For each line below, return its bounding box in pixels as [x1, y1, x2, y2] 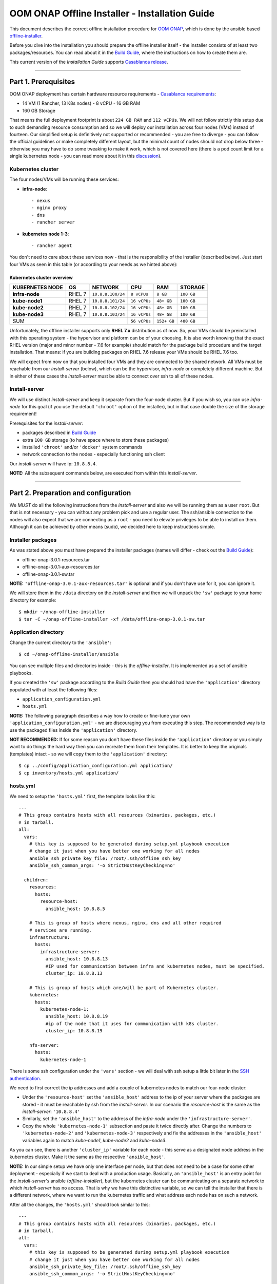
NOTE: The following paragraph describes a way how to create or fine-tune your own [9, 712, 190, 719]
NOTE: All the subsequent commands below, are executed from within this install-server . [9, 470, 197, 476]
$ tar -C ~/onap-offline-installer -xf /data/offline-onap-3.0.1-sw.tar [18, 616, 205, 622]
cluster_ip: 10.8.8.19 [45, 1028, 103, 1034]
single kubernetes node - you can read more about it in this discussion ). [9, 153, 162, 159]
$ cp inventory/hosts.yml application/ [18, 770, 119, 776]
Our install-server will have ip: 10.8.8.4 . [9, 460, 97, 467]
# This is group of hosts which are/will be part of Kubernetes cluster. [29, 985, 219, 991]
